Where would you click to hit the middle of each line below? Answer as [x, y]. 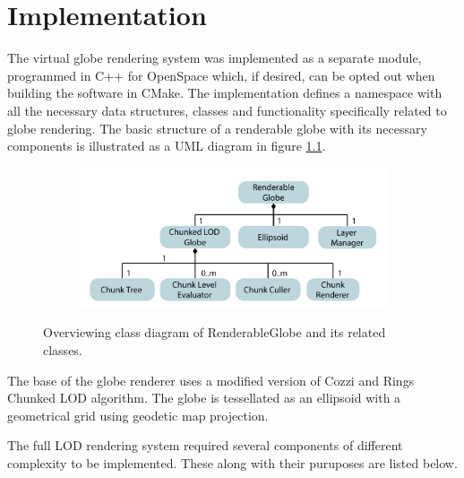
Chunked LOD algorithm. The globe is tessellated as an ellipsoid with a [204, 398]
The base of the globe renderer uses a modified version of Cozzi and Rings [211, 380]
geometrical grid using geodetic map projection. [138, 415]
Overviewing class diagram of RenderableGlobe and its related [215, 332]
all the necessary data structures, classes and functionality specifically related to [227, 110]
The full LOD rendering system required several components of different [205, 445]
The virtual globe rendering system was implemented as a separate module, [215, 58]
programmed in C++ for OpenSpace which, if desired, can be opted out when [221, 75]
